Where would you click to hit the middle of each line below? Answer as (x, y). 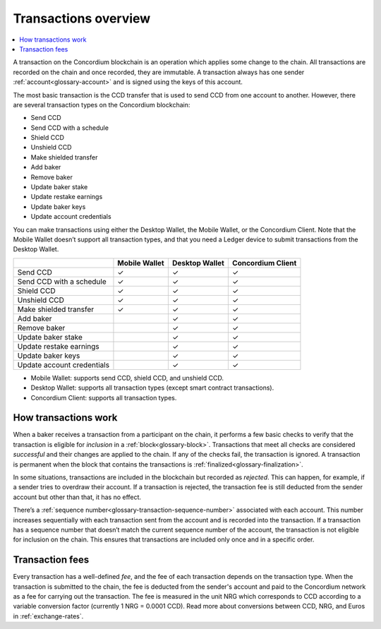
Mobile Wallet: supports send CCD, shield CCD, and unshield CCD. (127, 378)
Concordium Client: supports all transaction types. (104, 397)
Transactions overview (82, 18)
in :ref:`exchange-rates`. (48, 616)
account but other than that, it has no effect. (77, 497)
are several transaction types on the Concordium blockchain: (102, 104)
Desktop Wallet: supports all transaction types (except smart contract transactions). (152, 388)
